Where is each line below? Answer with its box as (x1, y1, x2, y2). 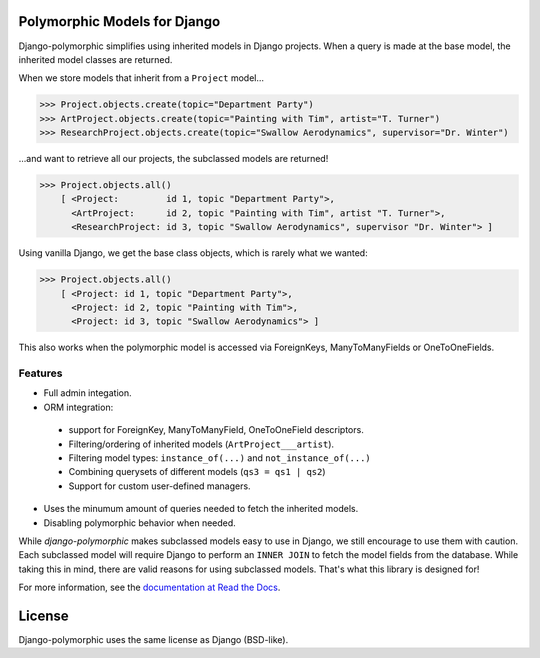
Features (18, 366, 63, 380)
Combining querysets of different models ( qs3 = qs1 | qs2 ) (68, 466, 326, 478)
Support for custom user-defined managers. (68, 480, 251, 492)
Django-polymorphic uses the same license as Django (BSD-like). (18, 634, 289, 646)
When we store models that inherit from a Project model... (18, 72, 265, 84)
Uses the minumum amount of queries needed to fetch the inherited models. (43, 503, 359, 515)
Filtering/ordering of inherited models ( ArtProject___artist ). (68, 438, 335, 450)
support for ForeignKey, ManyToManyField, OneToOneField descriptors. (68, 424, 364, 436)
